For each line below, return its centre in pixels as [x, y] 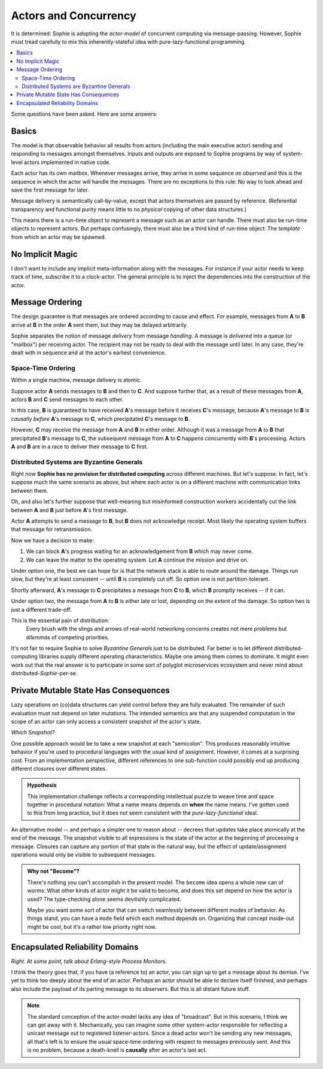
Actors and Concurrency [74, 16]
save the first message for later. [50, 190]
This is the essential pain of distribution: [60, 620]
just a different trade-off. [41, 609]
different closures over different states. [59, 769]
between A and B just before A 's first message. [69, 510]
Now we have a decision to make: [52, 540]
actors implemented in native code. [67, 162]
